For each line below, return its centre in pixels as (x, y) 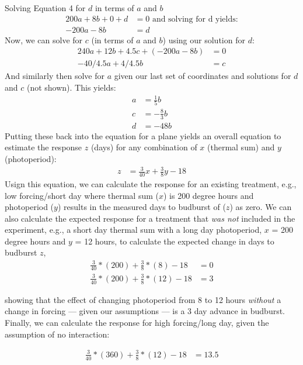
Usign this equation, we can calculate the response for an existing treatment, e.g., (151, 183)
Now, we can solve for (44, 39)
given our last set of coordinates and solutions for (203, 76)
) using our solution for (204, 39)
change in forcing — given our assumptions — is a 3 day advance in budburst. (145, 311)
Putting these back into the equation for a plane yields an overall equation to (143, 135)
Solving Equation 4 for (45, 8)
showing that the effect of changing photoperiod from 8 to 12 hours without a (143, 299)
